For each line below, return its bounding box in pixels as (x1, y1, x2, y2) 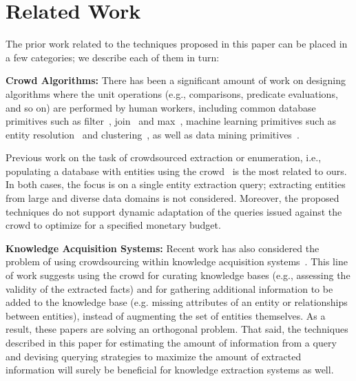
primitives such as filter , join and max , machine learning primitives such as (6, 114, 337, 128)
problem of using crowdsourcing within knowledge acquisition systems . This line (6, 254, 348, 269)
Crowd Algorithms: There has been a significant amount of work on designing (6, 73, 346, 87)
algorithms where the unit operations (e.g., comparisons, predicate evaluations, (6, 86, 338, 101)
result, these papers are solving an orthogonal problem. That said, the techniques (6, 322, 348, 336)
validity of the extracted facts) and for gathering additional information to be (6, 281, 333, 296)
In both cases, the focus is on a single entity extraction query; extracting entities (6, 177, 346, 192)
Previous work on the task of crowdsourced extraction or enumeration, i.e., (6, 150, 322, 165)
